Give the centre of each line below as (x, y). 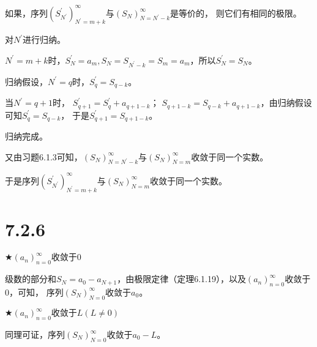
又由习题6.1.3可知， (44, 156)
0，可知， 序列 (34, 292)
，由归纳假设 (286, 103)
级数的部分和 (31, 279)
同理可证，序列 (35, 334)
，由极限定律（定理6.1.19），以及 (181, 279)
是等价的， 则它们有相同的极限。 (236, 13)
